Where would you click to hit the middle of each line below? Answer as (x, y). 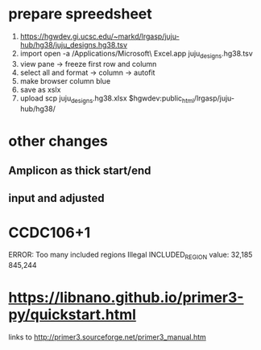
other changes (58, 141)
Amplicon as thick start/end (80, 171)
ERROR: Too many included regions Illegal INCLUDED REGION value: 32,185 (130, 256)
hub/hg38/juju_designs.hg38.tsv (73, 44)
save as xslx (40, 89)
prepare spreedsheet (81, 14)
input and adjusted (56, 198)
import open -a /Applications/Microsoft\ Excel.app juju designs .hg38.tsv (137, 54)
